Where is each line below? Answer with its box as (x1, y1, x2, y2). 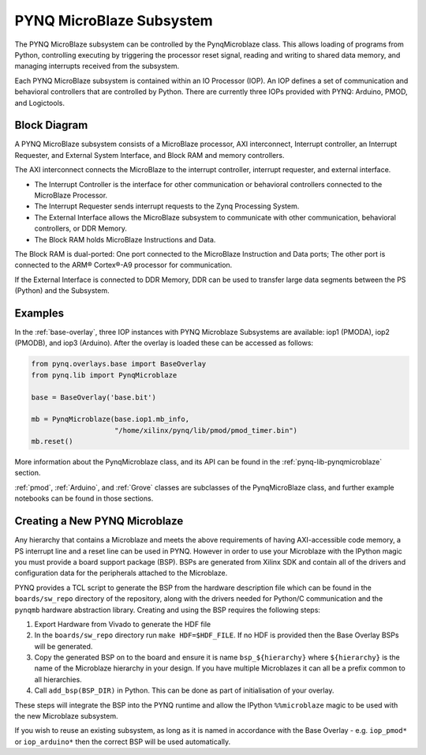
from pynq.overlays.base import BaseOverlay (31, 359, 207, 369)
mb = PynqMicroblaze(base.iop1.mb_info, (31, 415, 189, 424)
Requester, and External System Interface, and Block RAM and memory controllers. (14, 150, 285, 160)
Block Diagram (14, 118, 88, 132)
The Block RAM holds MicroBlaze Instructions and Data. (34, 235, 216, 244)
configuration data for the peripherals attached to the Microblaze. (14, 569, 228, 578)
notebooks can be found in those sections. (14, 494, 154, 503)
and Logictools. (14, 98, 65, 107)
